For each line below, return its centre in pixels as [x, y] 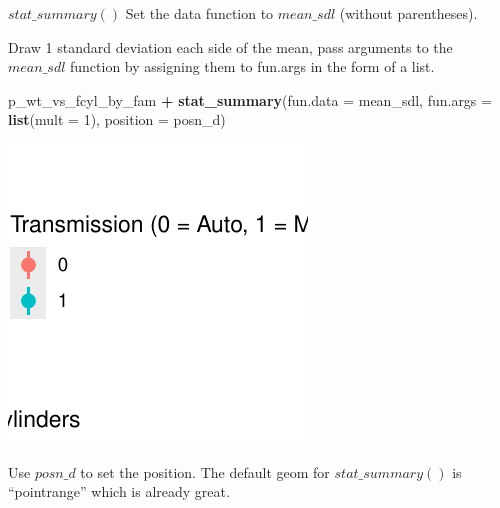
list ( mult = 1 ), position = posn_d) [117, 119]
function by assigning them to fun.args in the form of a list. [252, 66]
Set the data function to [199, 13]
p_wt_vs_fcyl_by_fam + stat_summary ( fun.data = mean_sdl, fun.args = [250, 99]
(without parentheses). [408, 13]
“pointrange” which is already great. [119, 491]
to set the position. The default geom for [205, 471]
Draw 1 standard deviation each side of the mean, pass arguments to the [230, 46]
